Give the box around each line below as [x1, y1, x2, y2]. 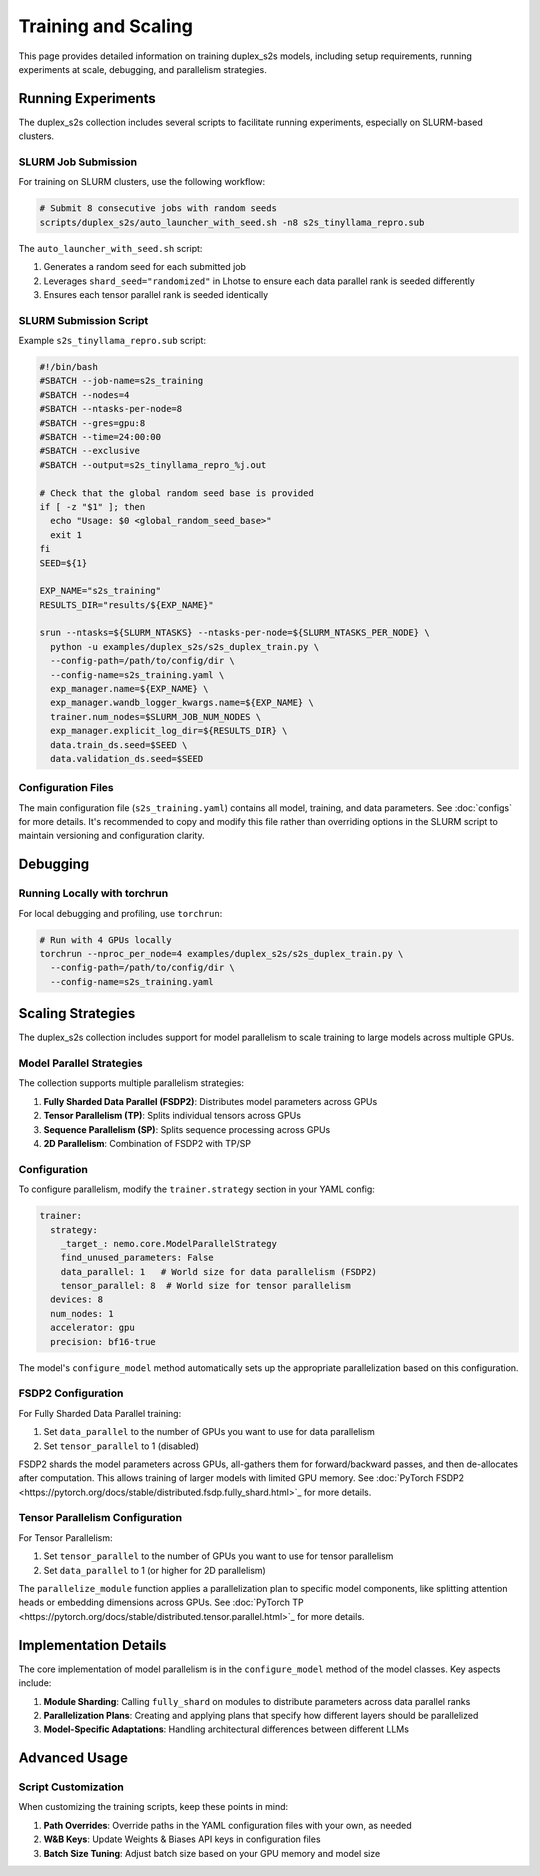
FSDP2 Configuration [18, 1386, 124, 1400]
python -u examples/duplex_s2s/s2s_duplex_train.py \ [50, 641, 320, 652]
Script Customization [18, 1780, 124, 1794]
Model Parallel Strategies [18, 1056, 144, 1070]
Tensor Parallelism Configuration [18, 1511, 183, 1525]
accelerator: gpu [50, 1322, 135, 1334]
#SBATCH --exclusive [39, 445, 140, 457]
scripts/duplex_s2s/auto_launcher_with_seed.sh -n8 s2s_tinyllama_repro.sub [39, 216, 425, 228]
